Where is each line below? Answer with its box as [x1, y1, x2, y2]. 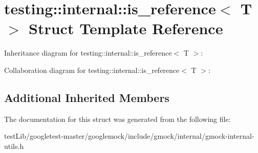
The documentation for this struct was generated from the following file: [4, 113, 231, 124]
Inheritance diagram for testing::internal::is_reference [4, 47, 172, 58]
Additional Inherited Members [4, 89, 169, 105]
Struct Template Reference [29, 18, 223, 39]
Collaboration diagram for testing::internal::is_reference [4, 64, 180, 75]
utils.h [4, 140, 24, 151]
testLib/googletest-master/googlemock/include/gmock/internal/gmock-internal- [4, 131, 254, 141]
